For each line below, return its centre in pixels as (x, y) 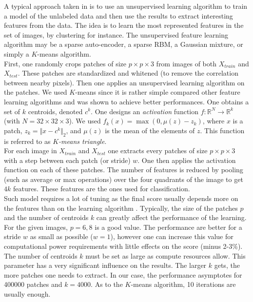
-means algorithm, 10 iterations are (183, 284)
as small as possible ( (61, 236)
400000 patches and (33, 284)
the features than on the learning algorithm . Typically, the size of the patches (121, 208)
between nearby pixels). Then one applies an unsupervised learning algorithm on (124, 82)
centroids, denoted (55, 111)
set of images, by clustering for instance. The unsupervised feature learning (116, 34)
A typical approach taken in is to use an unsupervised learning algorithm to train (126, 6)
